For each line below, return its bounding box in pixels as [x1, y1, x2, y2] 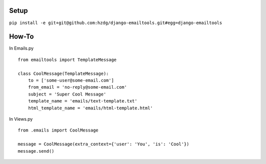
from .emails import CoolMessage [18, 128, 99, 133]
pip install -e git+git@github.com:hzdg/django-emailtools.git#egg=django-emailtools [9, 20, 223, 26]
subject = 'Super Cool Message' [28, 91, 106, 97]
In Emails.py [9, 45, 34, 51]
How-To [9, 33, 34, 41]
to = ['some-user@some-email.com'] [28, 77, 114, 83]
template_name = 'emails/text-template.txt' [28, 98, 137, 104]
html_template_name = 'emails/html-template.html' [28, 105, 153, 111]
